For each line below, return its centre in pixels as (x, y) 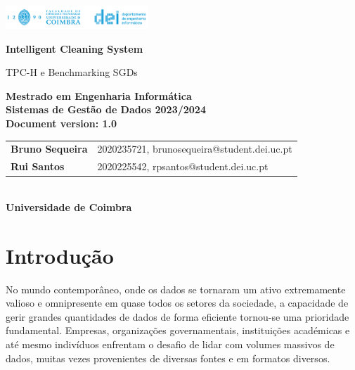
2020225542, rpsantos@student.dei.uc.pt (183, 166)
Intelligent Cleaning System (75, 48)
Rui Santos (38, 166)
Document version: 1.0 (62, 123)
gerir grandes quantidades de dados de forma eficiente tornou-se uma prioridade (177, 316)
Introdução (60, 255)
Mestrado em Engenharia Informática (99, 95)
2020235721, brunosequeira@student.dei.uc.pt (195, 149)
